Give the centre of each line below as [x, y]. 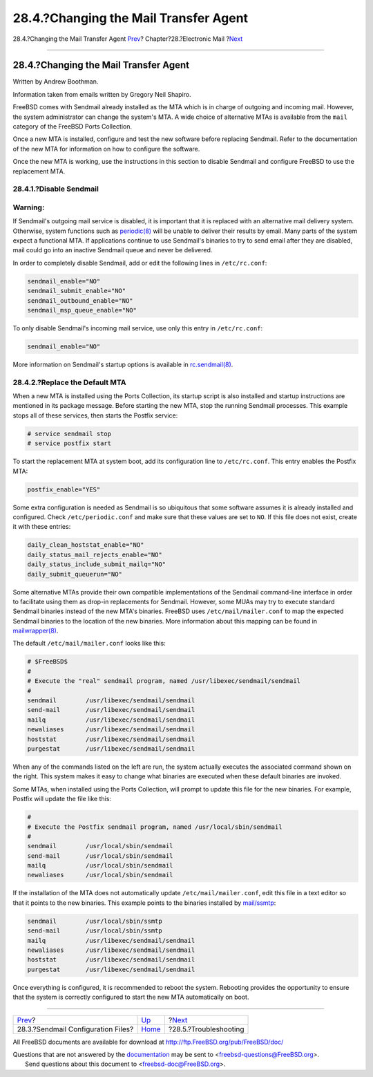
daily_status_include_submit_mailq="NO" [96, 564]
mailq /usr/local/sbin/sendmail [100, 865]
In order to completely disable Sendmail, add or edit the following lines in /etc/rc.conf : [140, 263]
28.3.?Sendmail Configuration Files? [75, 1029]
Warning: [29, 207]
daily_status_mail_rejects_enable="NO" [95, 554]
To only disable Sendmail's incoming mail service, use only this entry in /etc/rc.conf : [138, 328]
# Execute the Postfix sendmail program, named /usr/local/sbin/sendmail [155, 827]
